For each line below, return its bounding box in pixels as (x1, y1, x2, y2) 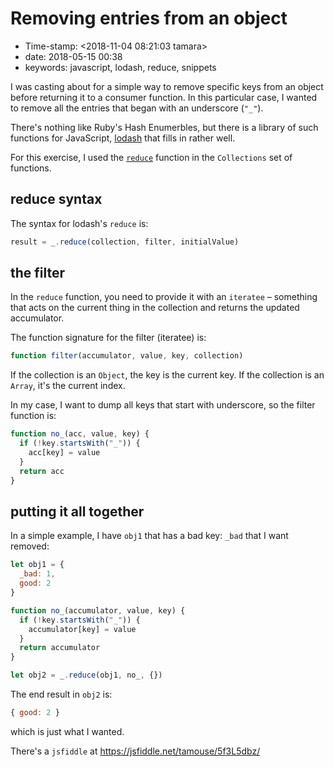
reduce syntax (10, 191, 103, 208)
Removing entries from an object (10, 7, 288, 30)
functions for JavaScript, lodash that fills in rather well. (10, 132, 236, 144)
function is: (10, 410, 57, 422)
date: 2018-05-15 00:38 (24, 50, 123, 62)
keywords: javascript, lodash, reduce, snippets (24, 61, 217, 73)
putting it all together (10, 503, 145, 520)
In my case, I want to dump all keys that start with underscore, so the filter (10, 399, 316, 411)
